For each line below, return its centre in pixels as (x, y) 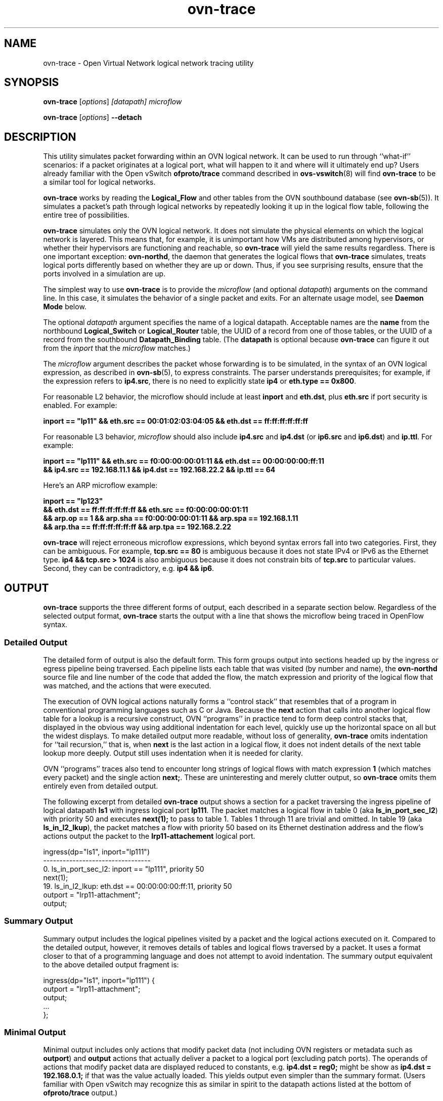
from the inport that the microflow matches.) (117, 348)
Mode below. (65, 307)
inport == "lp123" (73, 501)
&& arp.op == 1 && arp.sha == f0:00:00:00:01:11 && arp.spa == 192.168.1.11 (171, 518)
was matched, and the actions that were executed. (127, 685)
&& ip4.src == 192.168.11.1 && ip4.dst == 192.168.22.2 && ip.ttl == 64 (159, 470)
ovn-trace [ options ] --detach (93, 117)
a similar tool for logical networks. (99, 182)
